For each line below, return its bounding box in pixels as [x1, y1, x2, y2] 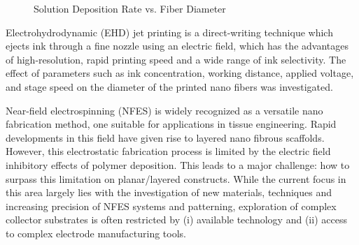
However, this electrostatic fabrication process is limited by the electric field [6, 144, 331, 158]
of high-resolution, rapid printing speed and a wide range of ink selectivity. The [6, 52, 346, 66]
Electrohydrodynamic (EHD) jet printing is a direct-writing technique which [6, 24, 333, 39]
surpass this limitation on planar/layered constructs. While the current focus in [6, 171, 346, 186]
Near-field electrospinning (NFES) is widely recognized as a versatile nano [6, 103, 323, 117]
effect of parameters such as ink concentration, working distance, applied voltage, [6, 66, 354, 80]
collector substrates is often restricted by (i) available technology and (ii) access [6, 212, 347, 227]
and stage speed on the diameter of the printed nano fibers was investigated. [6, 79, 333, 94]
